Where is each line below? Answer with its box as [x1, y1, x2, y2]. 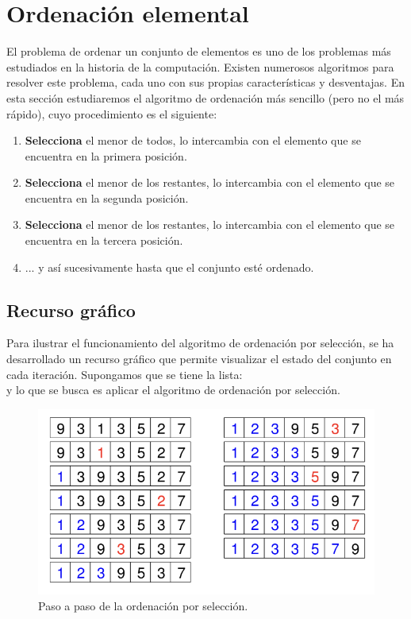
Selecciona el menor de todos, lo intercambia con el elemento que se [25, 132, 361, 149]
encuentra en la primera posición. [25, 147, 187, 164]
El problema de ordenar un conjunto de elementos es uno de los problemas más [6, 43, 391, 60]
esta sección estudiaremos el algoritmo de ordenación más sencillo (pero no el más [6, 89, 405, 106]
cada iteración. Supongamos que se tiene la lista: [6, 366, 243, 382]
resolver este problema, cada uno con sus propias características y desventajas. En [6, 74, 405, 91]
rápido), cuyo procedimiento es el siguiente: [6, 105, 217, 122]
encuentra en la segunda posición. [25, 189, 189, 206]
